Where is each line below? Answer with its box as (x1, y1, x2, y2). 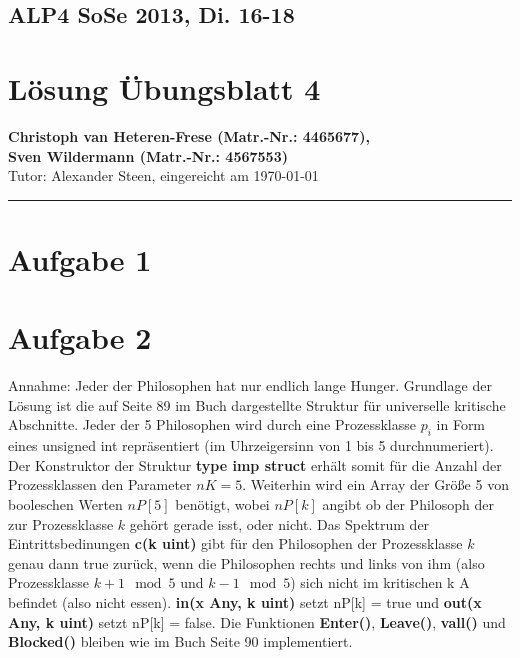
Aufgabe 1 (8, 238, 152, 279)
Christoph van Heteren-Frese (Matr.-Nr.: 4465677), (8, 125, 370, 146)
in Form (436, 414, 486, 435)
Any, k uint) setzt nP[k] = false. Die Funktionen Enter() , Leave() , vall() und (8, 611, 506, 632)
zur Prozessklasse (8, 513, 114, 534)
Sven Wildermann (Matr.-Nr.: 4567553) (8, 145, 288, 166)
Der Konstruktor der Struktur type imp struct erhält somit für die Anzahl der (8, 454, 502, 475)
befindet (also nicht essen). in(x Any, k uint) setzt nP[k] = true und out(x (8, 591, 482, 612)
